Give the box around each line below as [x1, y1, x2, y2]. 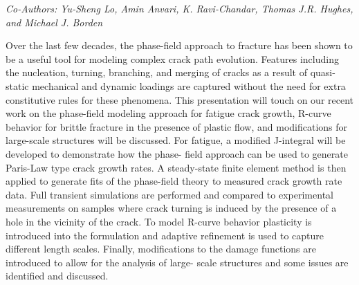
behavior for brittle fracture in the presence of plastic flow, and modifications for [6, 119, 348, 134]
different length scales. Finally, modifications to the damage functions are [6, 241, 316, 256]
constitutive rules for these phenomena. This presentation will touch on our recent [6, 92, 354, 107]
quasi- [310, 65, 335, 80]
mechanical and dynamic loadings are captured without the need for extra [32, 78, 346, 93]
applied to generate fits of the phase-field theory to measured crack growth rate [6, 174, 342, 188]
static [6, 78, 29, 93]
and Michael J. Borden [6, 15, 103, 29]
